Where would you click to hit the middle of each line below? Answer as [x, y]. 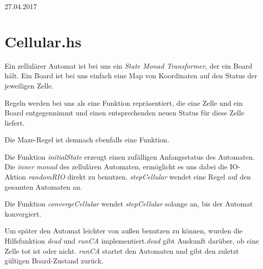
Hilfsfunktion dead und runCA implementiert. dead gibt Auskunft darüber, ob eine [132, 241]
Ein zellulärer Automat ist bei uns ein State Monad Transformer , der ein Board [128, 65]
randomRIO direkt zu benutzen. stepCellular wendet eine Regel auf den [139, 177]
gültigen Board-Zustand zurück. [54, 261]
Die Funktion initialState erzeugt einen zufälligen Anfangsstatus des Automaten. [130, 156]
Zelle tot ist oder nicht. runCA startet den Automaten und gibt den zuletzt [122, 250]
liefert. [15, 122]
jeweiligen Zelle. [29, 85]
